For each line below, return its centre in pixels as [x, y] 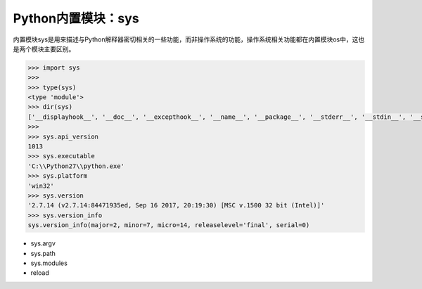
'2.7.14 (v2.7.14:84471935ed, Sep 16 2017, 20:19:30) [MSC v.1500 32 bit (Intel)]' [176, 205]
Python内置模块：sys [76, 18]
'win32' [41, 186]
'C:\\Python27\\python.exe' [76, 166]
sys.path [43, 253]
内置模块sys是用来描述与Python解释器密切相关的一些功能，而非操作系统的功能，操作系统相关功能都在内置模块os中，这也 [189, 39]
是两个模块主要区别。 [44, 49]
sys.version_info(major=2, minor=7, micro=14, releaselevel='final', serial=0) [169, 225]
